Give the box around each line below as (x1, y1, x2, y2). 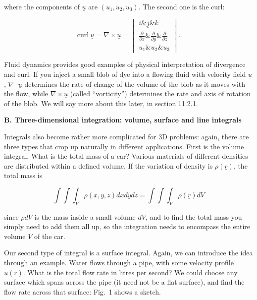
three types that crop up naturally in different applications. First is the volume (4, 141, 244, 151)
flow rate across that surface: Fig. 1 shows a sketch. (4, 286, 161, 297)
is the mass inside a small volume (34, 211, 136, 222)
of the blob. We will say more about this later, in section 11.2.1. (4, 98, 198, 108)
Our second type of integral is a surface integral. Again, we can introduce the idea (4, 247, 253, 258)
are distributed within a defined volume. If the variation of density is (4, 160, 213, 171)
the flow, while (4, 88, 49, 99)
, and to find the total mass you (145, 211, 242, 222)
